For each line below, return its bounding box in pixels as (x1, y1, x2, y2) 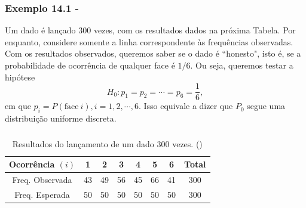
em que (5, 100, 31, 112)
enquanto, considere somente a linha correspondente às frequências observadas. (5, 35, 293, 48)
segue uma (247, 100, 286, 112)
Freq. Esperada (14, 188, 70, 200)
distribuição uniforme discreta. (5, 112, 117, 125)
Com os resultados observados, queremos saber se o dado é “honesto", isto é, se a (5, 47, 301, 60)
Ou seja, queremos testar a (195, 59, 293, 71)
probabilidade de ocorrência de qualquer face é (5, 59, 175, 71)
